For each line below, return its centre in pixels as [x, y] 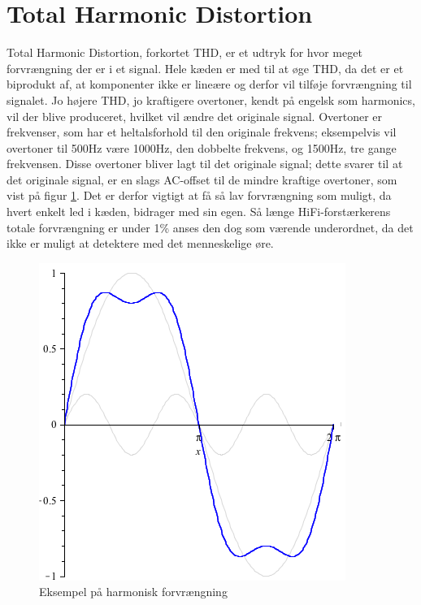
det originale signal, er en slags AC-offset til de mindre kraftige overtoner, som [202, 179]
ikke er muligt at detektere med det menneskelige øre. [140, 243]
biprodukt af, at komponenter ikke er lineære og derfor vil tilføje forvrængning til [209, 84]
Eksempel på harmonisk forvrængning [133, 592]
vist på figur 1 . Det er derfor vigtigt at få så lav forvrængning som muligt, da [199, 195]
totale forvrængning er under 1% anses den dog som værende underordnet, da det [210, 227]
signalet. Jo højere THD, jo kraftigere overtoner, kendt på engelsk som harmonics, [211, 99]
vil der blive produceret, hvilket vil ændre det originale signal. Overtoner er [195, 116]
